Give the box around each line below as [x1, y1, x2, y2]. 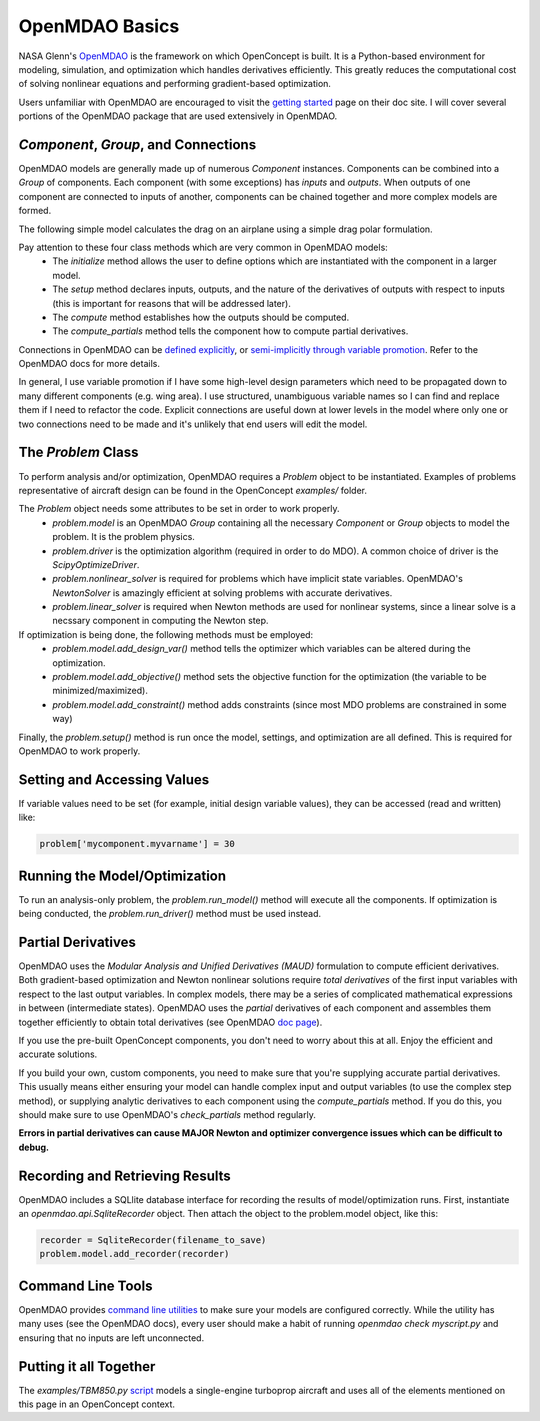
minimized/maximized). [52, 685, 149, 697]
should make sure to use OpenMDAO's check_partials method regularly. [18, 1108, 317, 1120]
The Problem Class [18, 444, 139, 461]
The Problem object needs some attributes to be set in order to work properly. [18, 503, 340, 515]
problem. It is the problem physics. [52, 531, 195, 543]
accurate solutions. [18, 1048, 98, 1060]
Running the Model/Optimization [18, 867, 227, 884]
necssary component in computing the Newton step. [52, 615, 269, 627]
